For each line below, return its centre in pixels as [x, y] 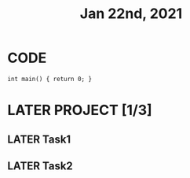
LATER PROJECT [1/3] [80, 110]
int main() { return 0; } [49, 79]
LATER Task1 [39, 139]
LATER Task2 [40, 166]
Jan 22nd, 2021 [131, 14]
